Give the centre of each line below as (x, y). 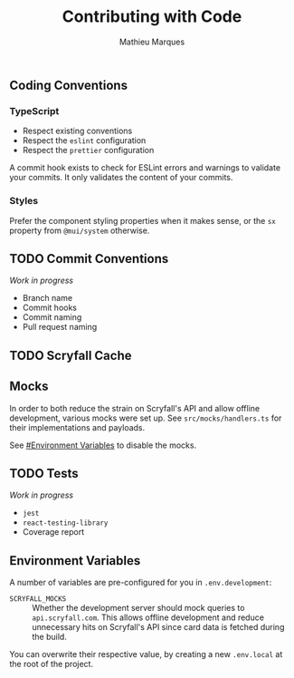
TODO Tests (44, 473)
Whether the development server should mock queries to (138, 608)
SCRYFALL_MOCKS (38, 599)
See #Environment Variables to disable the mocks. (103, 445)
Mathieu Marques (152, 42)
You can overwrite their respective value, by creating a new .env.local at (146, 654)
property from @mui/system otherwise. (80, 230)
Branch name (47, 298)
